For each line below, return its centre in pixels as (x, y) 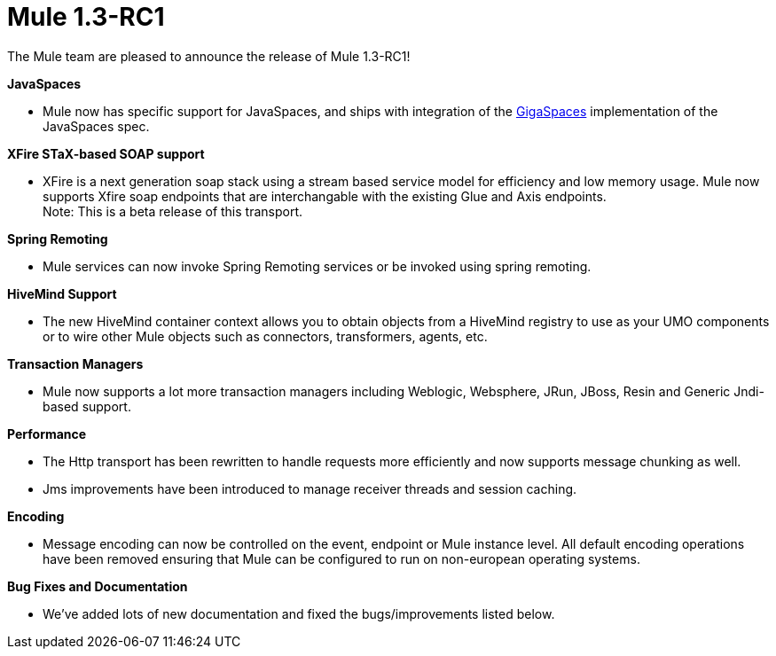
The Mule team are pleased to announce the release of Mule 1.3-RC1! (209, 56)
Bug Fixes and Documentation (98, 586)
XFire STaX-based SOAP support (106, 153)
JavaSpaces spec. (96, 126)
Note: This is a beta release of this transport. (173, 211)
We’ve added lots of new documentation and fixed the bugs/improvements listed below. (299, 613)
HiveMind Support (62, 293)
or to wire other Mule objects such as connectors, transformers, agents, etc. (265, 336)
